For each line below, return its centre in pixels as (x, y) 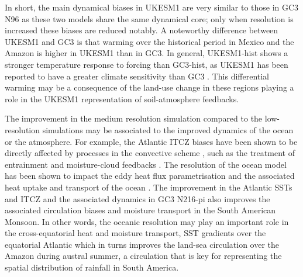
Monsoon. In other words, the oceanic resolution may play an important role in (147, 221)
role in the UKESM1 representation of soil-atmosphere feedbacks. (122, 98)
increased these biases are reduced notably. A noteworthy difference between (142, 30)
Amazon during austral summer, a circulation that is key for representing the (143, 256)
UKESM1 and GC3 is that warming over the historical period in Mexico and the (149, 41)
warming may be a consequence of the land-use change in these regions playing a (149, 87)
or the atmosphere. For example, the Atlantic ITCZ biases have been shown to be (151, 141)
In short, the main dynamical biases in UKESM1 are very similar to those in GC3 (152, 7)
